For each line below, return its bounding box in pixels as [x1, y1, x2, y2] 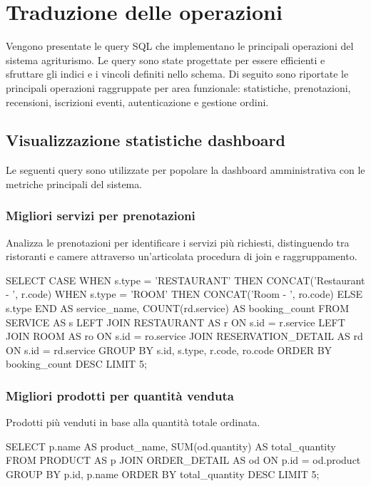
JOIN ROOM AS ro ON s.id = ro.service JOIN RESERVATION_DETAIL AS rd [6, 329, 363, 343]
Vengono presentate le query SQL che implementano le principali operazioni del [6, 38, 354, 53]
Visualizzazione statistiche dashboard [6, 129, 285, 151]
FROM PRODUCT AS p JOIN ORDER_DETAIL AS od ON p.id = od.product [6, 453, 361, 467]
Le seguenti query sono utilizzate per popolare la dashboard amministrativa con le [6, 162, 365, 177]
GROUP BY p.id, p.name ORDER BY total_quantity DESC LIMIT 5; [6, 467, 320, 482]
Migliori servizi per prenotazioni [6, 207, 195, 224]
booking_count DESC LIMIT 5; [6, 356, 147, 371]
